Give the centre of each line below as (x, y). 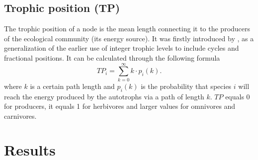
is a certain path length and (72, 86)
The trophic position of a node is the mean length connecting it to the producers (127, 29)
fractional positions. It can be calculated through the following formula (112, 57)
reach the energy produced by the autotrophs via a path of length (104, 96)
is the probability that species (186, 86)
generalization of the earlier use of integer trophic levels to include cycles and (122, 48)
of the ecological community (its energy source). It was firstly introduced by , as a (129, 38)
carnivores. (20, 116)
